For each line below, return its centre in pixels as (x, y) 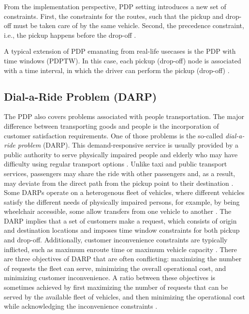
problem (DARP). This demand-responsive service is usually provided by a (128, 145)
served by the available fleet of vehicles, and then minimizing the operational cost (124, 296)
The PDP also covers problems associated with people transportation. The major (124, 116)
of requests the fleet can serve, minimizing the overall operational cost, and (115, 268)
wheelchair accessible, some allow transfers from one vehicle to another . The (118, 211)
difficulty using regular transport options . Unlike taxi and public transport (116, 164)
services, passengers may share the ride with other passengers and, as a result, (120, 173)
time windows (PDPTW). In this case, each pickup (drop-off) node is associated (123, 60)
